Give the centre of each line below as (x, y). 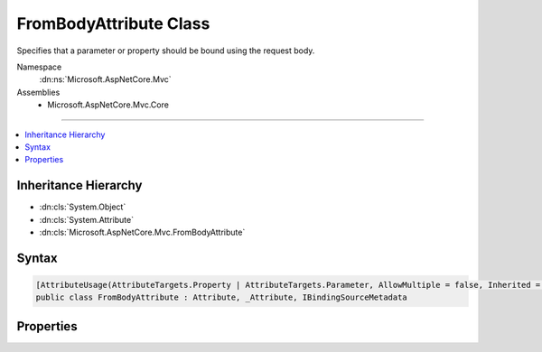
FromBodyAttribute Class (113, 23)
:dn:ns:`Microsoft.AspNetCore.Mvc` (105, 79)
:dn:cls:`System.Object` (83, 207)
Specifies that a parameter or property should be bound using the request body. (166, 51)
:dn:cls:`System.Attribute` (87, 219)
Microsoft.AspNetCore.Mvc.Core (108, 105)
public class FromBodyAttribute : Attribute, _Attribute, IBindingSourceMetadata (222, 297)
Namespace (39, 67)
